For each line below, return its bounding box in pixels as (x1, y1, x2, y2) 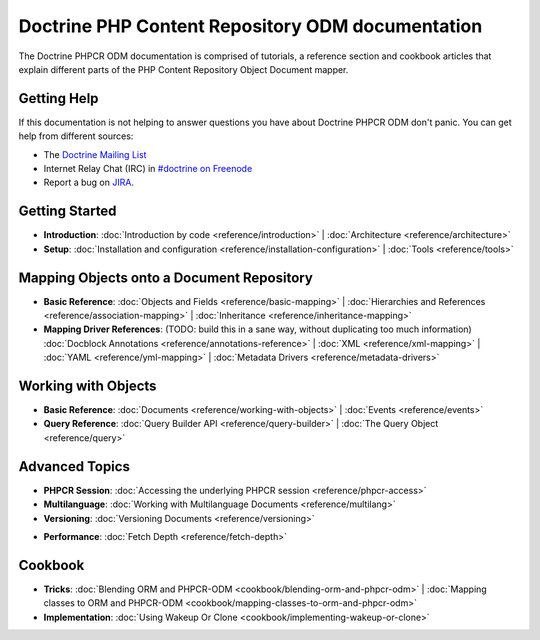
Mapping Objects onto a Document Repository (18, 269, 314, 286)
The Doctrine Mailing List (43, 148, 147, 160)
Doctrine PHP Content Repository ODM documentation (18, 15, 483, 37)
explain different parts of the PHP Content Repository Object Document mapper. (18, 63, 349, 75)
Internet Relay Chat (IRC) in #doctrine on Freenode (43, 163, 253, 175)
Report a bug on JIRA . (43, 176, 135, 189)
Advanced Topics (18, 458, 130, 475)
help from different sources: (18, 130, 134, 142)
